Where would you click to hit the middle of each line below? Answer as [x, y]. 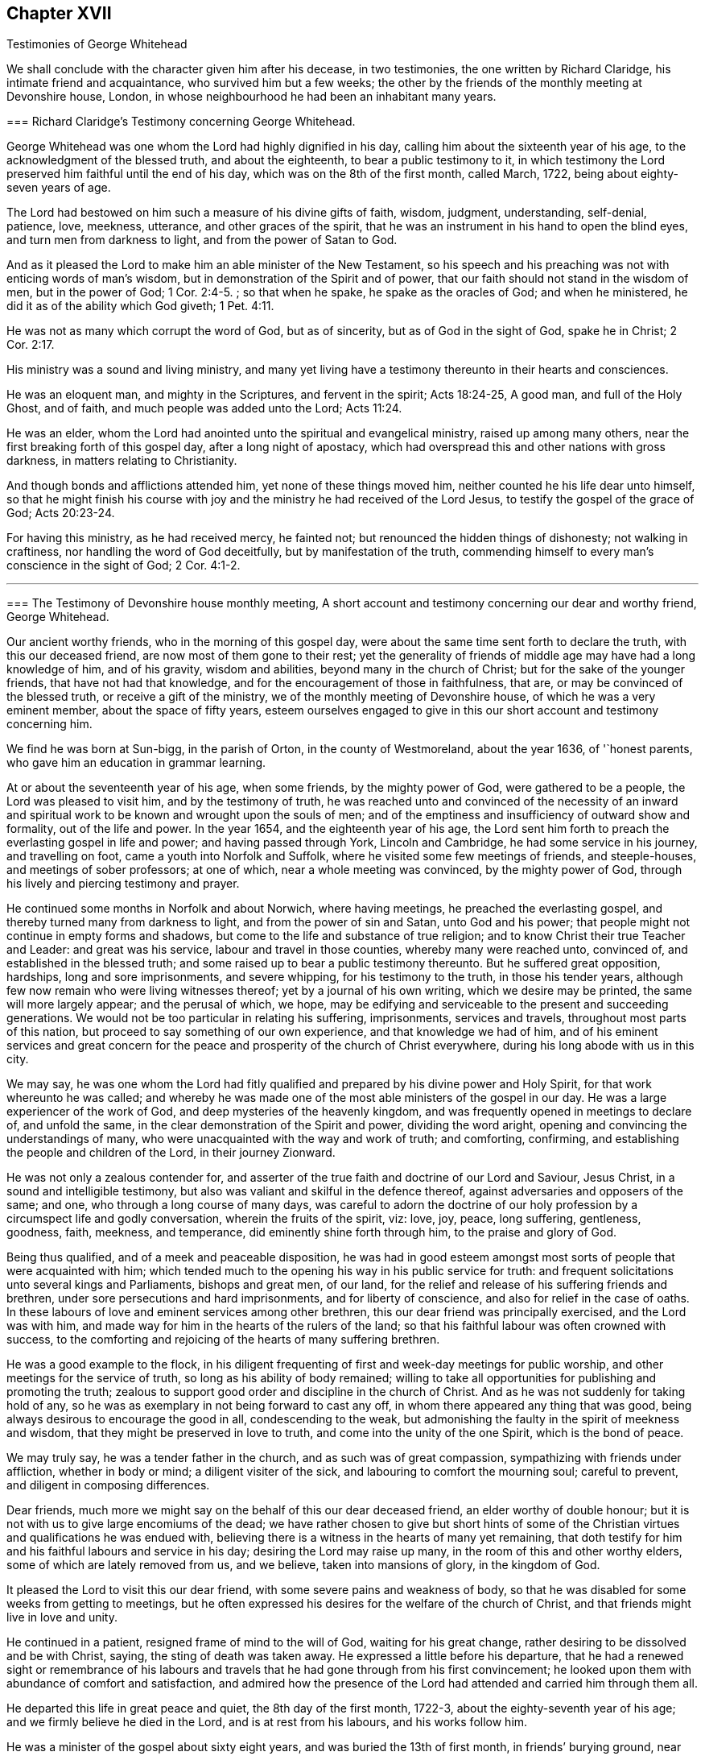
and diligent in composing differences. [108, 1485]
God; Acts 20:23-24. [61, 513]
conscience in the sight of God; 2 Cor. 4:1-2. [124, 565]
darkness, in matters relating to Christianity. [122, 461]
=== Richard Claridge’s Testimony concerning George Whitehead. [181, 122]
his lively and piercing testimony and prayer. [123, 884]
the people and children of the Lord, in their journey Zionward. [171, 1153]
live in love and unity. [62, 1617]
